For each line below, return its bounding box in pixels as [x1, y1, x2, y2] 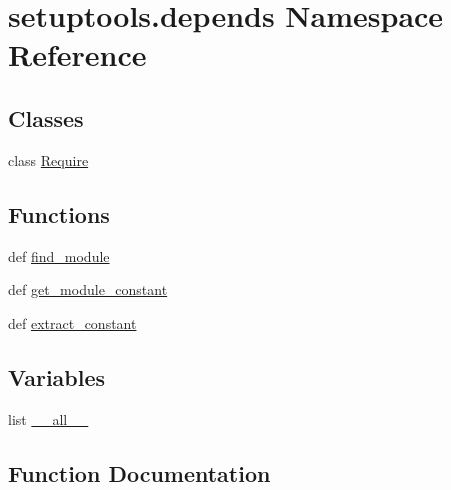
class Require [8, 149, 89, 170]
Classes [8, 102, 84, 133]
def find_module [8, 245, 110, 266]
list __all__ [8, 408, 89, 429]
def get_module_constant [8, 279, 168, 300]
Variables [8, 361, 106, 392]
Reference [8, 34, 147, 75]
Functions [8, 198, 110, 229]
